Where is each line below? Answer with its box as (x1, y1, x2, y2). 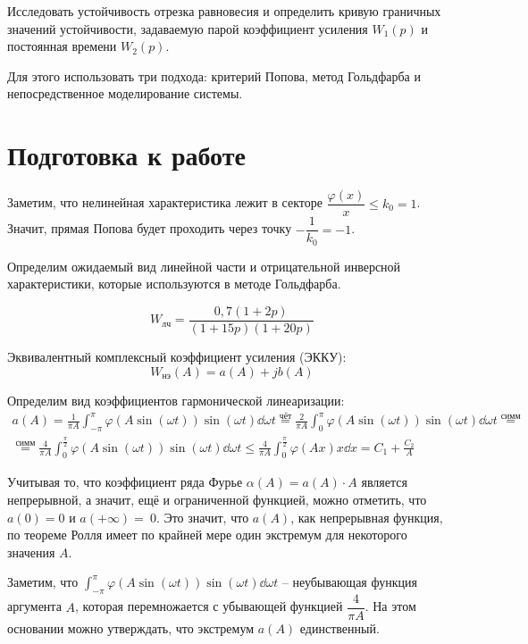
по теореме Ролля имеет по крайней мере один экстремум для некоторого (7, 525, 407, 544)
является (361, 473, 407, 491)
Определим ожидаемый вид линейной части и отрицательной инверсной (7, 256, 401, 275)
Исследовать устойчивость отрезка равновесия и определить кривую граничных (7, 2, 441, 20)
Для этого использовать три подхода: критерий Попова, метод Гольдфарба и (7, 66, 421, 85)
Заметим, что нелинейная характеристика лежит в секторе (7, 193, 323, 212)
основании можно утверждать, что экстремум (7, 619, 255, 638)
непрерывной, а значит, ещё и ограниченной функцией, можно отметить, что (7, 489, 427, 508)
